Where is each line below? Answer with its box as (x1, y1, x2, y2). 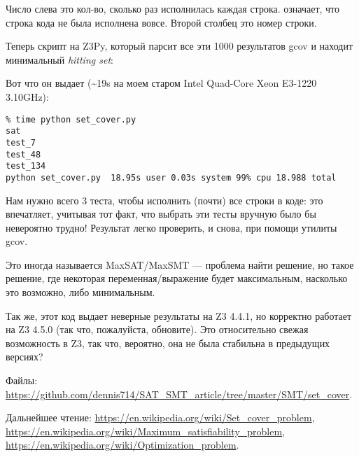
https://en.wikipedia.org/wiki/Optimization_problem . (6, 437, 239, 452)
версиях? (6, 349, 43, 364)
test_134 (6, 161, 46, 171)
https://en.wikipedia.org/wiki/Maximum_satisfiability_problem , (6, 423, 286, 438)
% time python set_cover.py (6, 114, 136, 125)
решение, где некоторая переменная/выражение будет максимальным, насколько (6, 271, 348, 286)
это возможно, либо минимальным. (6, 285, 155, 300)
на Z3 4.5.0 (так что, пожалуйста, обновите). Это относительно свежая (6, 322, 309, 337)
